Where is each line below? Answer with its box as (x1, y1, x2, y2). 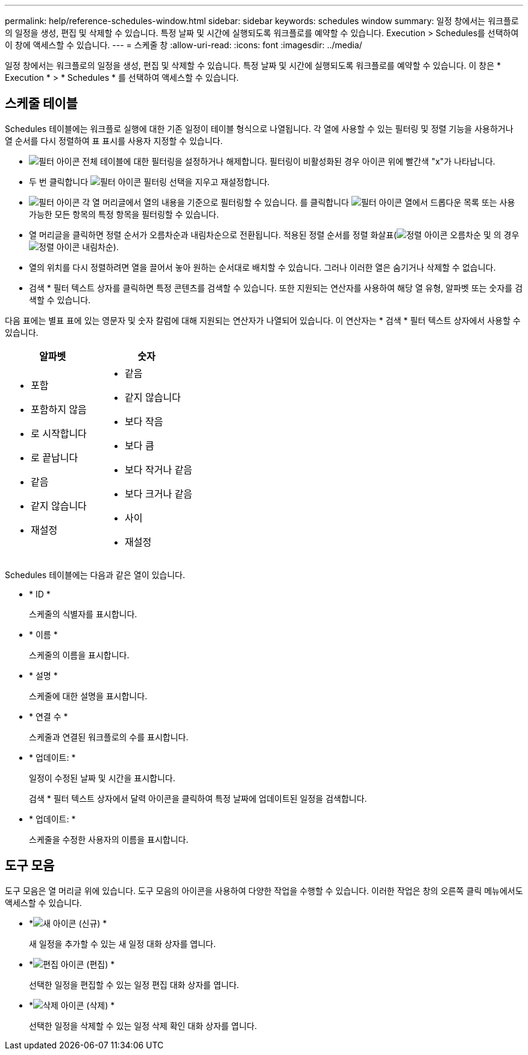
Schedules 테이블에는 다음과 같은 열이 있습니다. (5, 569, 186, 580)
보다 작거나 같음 (125, 463, 193, 476)
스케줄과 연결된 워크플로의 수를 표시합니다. (29, 731, 189, 742)
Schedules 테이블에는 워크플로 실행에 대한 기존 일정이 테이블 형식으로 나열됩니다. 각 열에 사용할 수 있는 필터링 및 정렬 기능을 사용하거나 (5, 123, 514, 134)
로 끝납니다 (31, 451, 78, 464)
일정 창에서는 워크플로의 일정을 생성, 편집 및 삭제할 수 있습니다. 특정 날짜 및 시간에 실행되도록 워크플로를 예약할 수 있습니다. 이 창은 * (5, 60, 501, 71)
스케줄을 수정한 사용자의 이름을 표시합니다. (29, 834, 189, 845)
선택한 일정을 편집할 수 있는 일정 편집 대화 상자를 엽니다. (29, 979, 239, 990)
